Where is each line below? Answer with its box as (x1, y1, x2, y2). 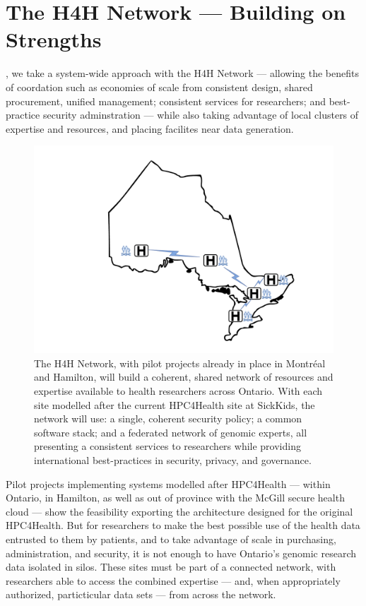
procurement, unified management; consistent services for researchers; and (6, 93, 326, 108)
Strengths (6, 25, 102, 54)
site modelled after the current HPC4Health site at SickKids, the (34, 397, 315, 412)
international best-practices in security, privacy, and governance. (34, 453, 312, 468)
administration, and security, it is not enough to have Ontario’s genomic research (6, 545, 357, 560)
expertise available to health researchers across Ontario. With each (34, 384, 323, 398)
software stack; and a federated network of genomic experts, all (34, 424, 307, 439)
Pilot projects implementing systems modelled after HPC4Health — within (6, 476, 331, 491)
